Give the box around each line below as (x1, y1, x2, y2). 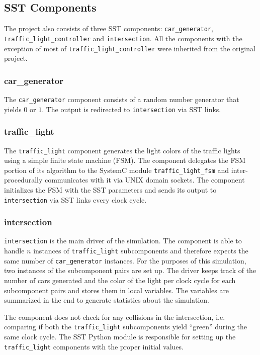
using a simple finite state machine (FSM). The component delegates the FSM (4, 155, 246, 165)
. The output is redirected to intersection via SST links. (42, 104, 221, 114)
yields (4, 104, 22, 114)
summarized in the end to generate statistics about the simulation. (4, 295, 210, 305)
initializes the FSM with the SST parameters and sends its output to (4, 185, 217, 195)
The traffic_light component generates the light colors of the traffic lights (4, 145, 240, 155)
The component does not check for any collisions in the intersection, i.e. (4, 311, 225, 322)
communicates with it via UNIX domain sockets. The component (44, 174, 245, 185)
